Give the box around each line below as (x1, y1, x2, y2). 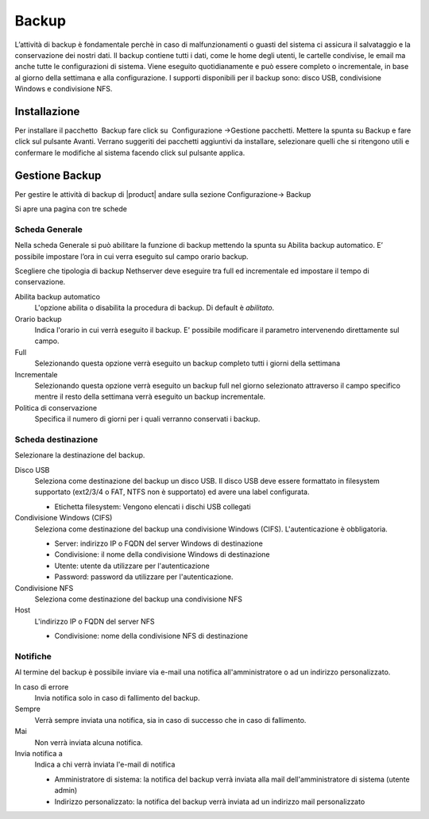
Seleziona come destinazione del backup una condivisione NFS (34, 594, 242, 604)
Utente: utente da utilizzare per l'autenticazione (54, 561, 210, 570)
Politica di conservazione (14, 403, 98, 412)
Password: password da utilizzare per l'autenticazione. (54, 572, 234, 581)
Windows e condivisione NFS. (14, 84, 113, 94)
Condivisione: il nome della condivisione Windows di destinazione (54, 550, 270, 559)
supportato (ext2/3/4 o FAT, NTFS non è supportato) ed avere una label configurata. (34, 487, 310, 496)
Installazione (14, 104, 80, 118)
